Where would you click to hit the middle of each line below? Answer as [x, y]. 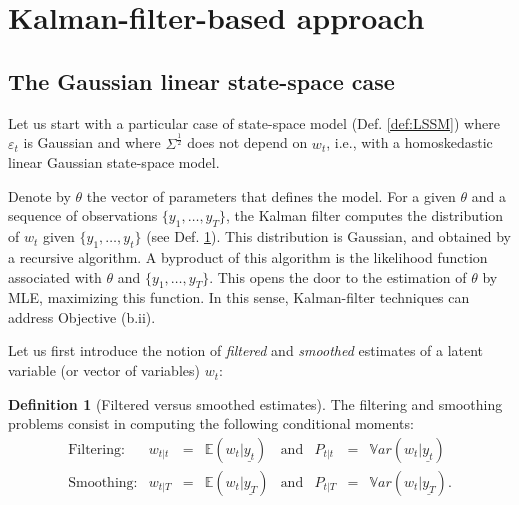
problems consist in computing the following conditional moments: [211, 423]
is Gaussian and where [92, 142]
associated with [55, 276]
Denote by [39, 195]
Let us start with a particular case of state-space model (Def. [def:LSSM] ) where [254, 122]
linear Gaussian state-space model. [114, 162]
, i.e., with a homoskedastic [409, 142]
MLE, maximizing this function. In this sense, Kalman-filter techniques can [239, 297]
